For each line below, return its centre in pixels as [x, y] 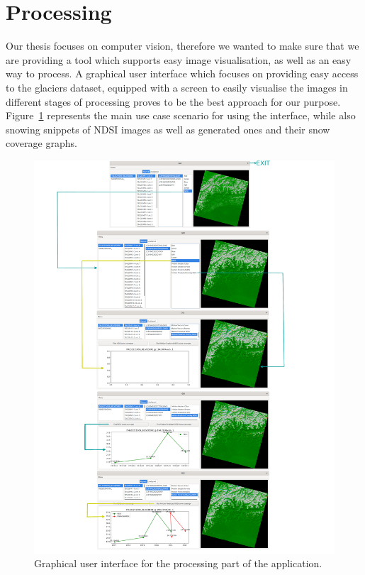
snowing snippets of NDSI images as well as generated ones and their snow [168, 129]
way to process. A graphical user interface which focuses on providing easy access [182, 73]
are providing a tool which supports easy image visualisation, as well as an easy [179, 59]
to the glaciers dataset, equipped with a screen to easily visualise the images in [177, 87]
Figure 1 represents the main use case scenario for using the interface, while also [181, 115]
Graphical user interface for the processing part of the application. [178, 563]
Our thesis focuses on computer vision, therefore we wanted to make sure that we [182, 46]
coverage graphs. [41, 143]
